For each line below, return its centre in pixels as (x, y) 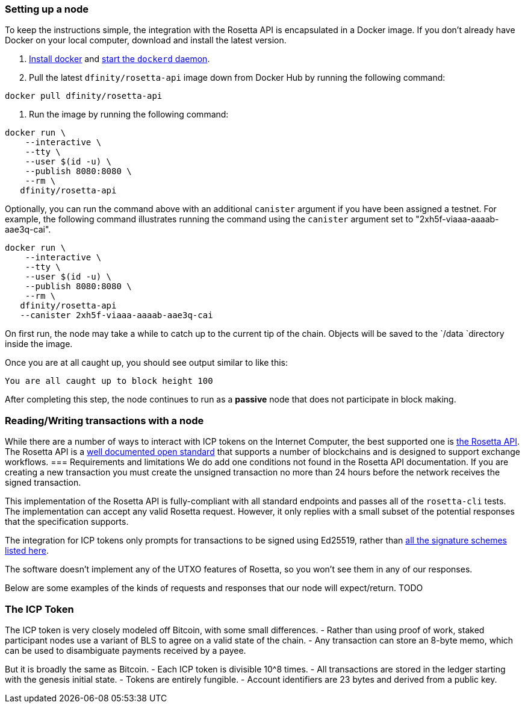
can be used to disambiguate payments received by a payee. (126, 650)
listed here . (27, 551)
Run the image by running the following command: (129, 114)
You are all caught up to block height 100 (109, 381)
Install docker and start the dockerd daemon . (120, 59)
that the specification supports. (67, 522)
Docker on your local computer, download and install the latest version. (146, 40)
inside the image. (39, 344)
